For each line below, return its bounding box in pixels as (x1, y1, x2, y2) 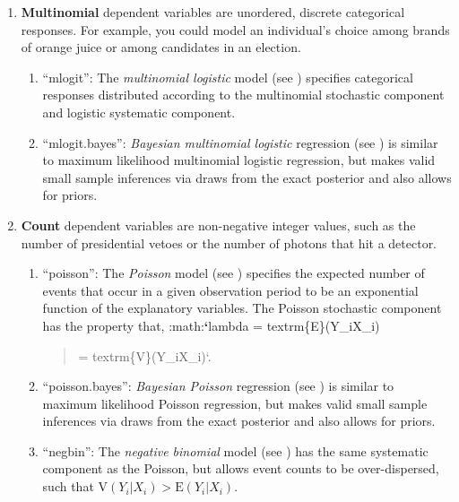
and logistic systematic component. (42, 102, 236, 121)
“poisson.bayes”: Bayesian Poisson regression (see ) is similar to (42, 376, 394, 395)
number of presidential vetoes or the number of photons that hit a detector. (21, 233, 437, 252)
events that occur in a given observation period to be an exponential (42, 281, 419, 299)
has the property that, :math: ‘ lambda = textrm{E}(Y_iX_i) (42, 316, 380, 334)
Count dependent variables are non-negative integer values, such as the (21, 215, 416, 234)
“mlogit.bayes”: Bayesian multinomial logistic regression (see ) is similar (42, 133, 438, 151)
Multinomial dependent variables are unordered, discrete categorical (21, 3, 405, 21)
